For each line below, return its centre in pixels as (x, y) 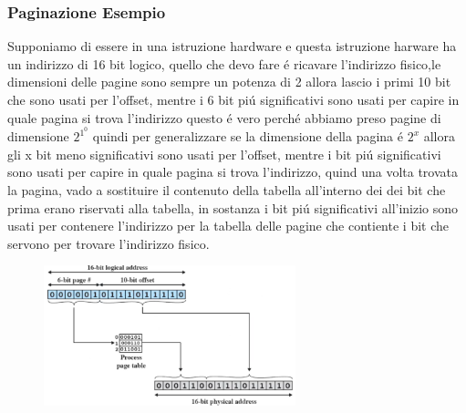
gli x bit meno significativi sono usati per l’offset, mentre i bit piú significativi (224, 154)
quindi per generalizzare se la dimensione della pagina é (248, 136)
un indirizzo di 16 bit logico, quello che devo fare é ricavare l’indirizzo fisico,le (224, 63)
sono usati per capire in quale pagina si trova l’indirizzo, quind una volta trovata (233, 172)
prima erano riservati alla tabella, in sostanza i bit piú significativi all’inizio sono (233, 207)
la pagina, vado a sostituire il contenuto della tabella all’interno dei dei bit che (227, 190)
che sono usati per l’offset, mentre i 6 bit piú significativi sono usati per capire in (233, 99)
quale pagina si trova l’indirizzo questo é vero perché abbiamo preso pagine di (224, 117)
